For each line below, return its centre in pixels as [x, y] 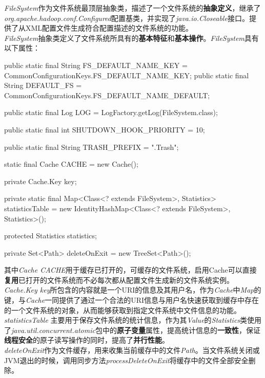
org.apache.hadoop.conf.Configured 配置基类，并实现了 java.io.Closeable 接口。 [127, 18]
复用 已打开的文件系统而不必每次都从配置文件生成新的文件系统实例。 [119, 280]
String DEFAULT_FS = [43, 85]
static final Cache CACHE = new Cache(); [71, 164]
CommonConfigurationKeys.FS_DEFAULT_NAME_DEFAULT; [107, 95]
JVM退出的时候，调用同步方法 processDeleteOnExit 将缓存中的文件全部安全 [126, 360]
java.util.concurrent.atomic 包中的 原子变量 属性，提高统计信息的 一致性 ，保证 [136, 330]
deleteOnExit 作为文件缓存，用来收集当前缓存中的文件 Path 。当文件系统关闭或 [132, 350]
